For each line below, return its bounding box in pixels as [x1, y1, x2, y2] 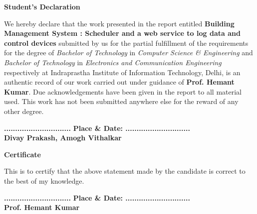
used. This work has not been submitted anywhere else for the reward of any [4, 96, 239, 107]
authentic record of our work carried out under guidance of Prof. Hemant [4, 77, 235, 87]
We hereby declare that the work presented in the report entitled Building [4, 18, 235, 28]
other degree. [4, 106, 44, 116]
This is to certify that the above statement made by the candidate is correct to [4, 166, 246, 176]
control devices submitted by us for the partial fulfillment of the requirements [4, 37, 249, 48]
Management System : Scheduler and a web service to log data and [4, 28, 241, 38]
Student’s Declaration [4, 1, 80, 11]
